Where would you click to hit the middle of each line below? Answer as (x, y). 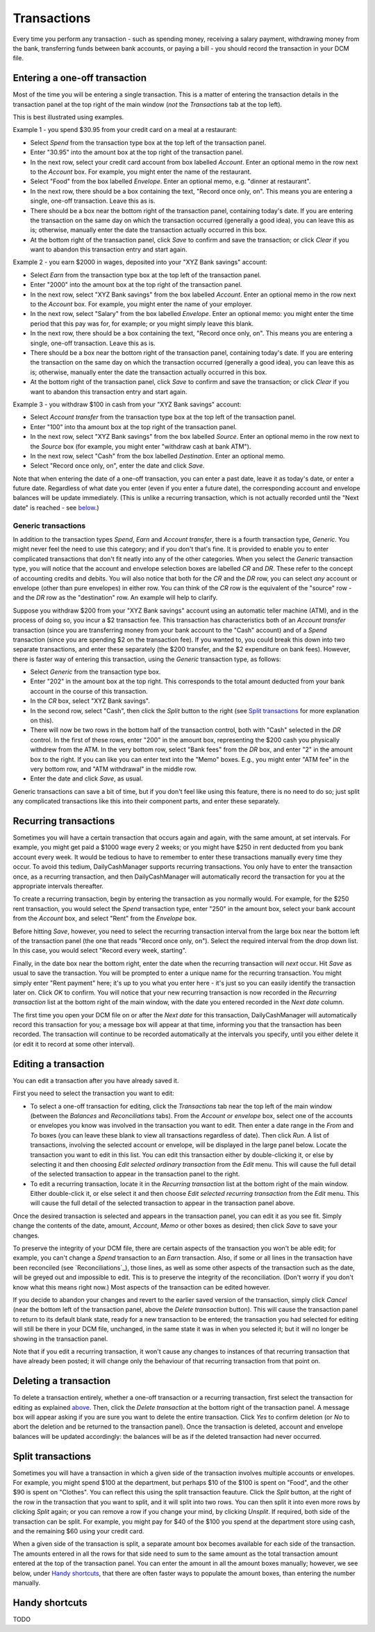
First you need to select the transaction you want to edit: (94, 1093)
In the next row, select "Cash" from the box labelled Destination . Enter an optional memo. (158, 456)
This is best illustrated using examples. (68, 117)
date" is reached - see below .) (56, 508)
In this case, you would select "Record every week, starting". (100, 951)
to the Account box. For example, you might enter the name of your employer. (141, 304)
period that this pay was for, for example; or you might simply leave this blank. (142, 324)
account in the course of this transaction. (89, 691)
